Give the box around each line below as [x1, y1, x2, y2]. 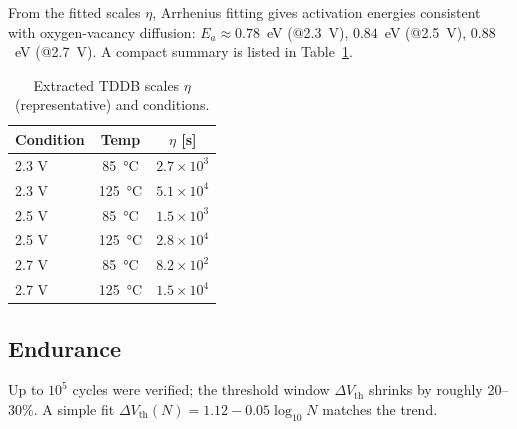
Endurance [8, 332, 122, 363]
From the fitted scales [8, 2, 141, 22]
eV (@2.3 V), [266, 21, 349, 42]
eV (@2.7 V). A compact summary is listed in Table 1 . [14, 41, 353, 62]
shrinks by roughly [368, 379, 483, 400]
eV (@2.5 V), [384, 21, 467, 42]
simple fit [57, 398, 115, 419]
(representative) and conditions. [14, 94, 210, 115]
